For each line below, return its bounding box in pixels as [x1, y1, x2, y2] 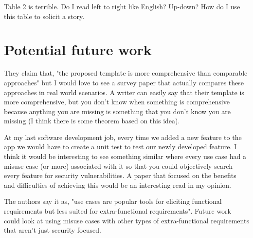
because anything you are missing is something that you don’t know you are [4, 106, 231, 116]
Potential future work [4, 40, 152, 59]
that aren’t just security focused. [4, 225, 101, 235]
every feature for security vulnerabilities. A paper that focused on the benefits [4, 170, 236, 180]
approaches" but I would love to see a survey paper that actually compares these [4, 77, 244, 87]
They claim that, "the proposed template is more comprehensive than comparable [4, 68, 248, 78]
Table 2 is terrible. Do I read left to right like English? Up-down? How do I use [4, 1, 240, 11]
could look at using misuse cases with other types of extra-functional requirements [4, 215, 249, 225]
